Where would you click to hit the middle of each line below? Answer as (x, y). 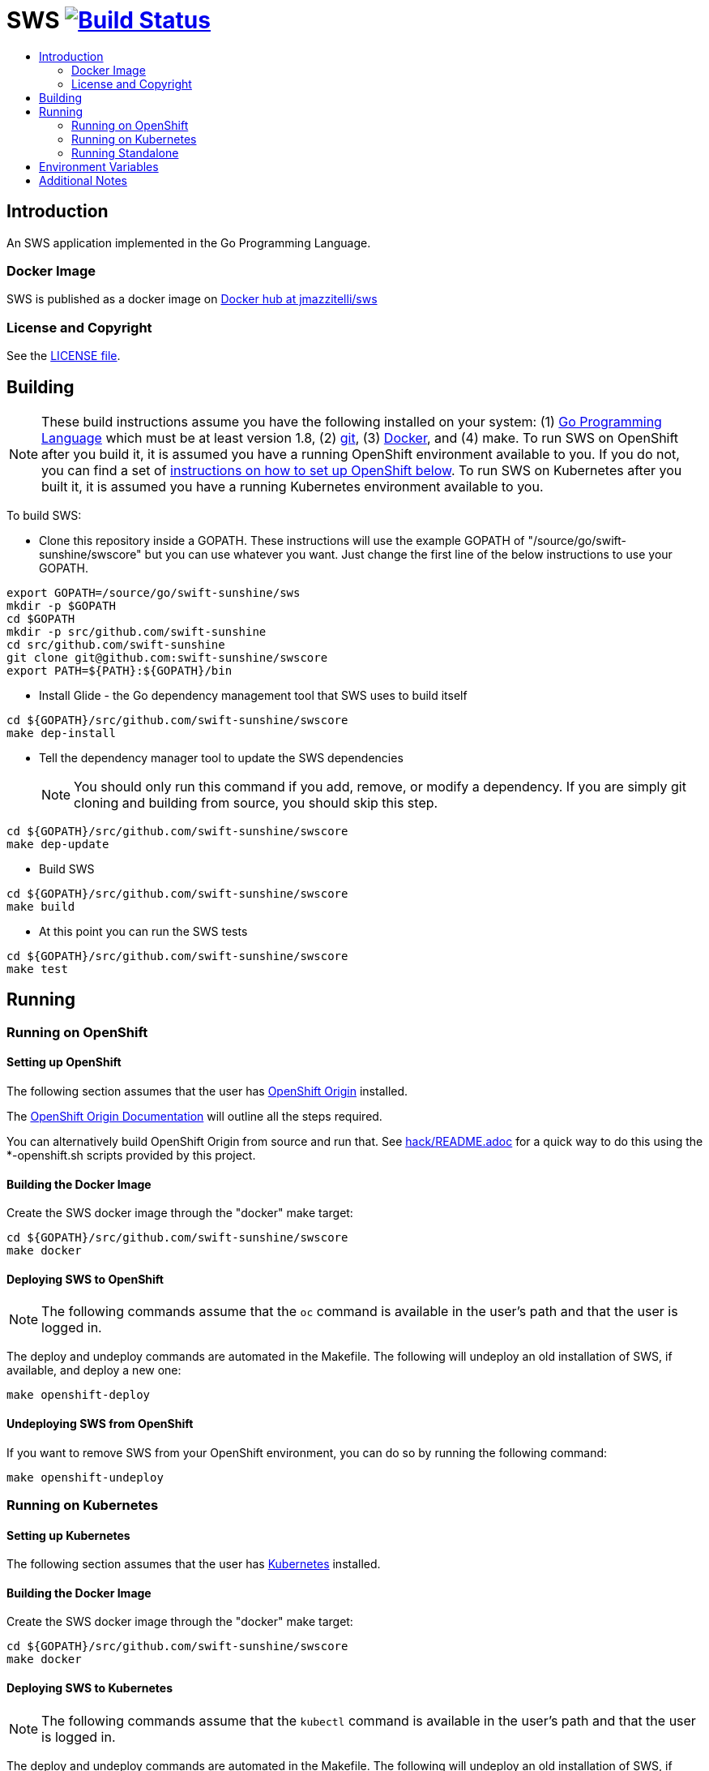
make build (41, 906)
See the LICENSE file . (64, 356)
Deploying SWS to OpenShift (85, 1279)
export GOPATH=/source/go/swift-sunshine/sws (154, 592)
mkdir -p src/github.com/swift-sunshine (137, 631)
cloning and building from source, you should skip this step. (256, 802)
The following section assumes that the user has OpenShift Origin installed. (207, 1091)
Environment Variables (99, 166)
